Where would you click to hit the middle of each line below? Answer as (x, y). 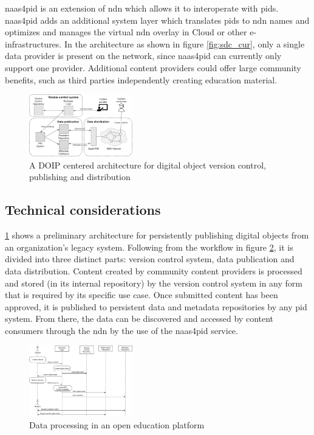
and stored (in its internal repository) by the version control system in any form (154, 283)
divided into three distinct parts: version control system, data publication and (150, 259)
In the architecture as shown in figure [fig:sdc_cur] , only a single (184, 43)
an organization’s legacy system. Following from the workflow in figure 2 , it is (149, 247)
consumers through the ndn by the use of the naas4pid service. (121, 330)
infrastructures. (33, 43)
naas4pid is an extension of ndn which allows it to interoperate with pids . (142, 8)
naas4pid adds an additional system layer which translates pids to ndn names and (157, 20)
